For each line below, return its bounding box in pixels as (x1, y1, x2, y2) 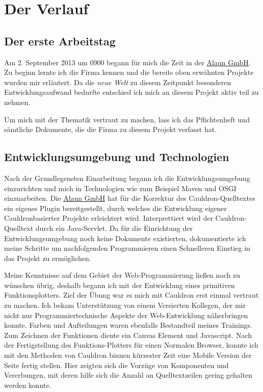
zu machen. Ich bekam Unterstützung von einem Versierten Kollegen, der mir (4, 300, 246, 310)
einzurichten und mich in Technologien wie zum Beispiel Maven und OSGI (4, 182, 236, 193)
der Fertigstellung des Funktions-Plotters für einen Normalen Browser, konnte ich (4, 339, 258, 350)
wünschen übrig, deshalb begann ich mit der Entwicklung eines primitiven (4, 279, 235, 290)
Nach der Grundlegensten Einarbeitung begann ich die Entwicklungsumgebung (4, 172, 250, 183)
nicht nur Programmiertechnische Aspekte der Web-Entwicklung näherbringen (4, 309, 248, 320)
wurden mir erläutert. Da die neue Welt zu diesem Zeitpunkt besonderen (4, 76, 231, 87)
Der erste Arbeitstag (4, 33, 116, 48)
